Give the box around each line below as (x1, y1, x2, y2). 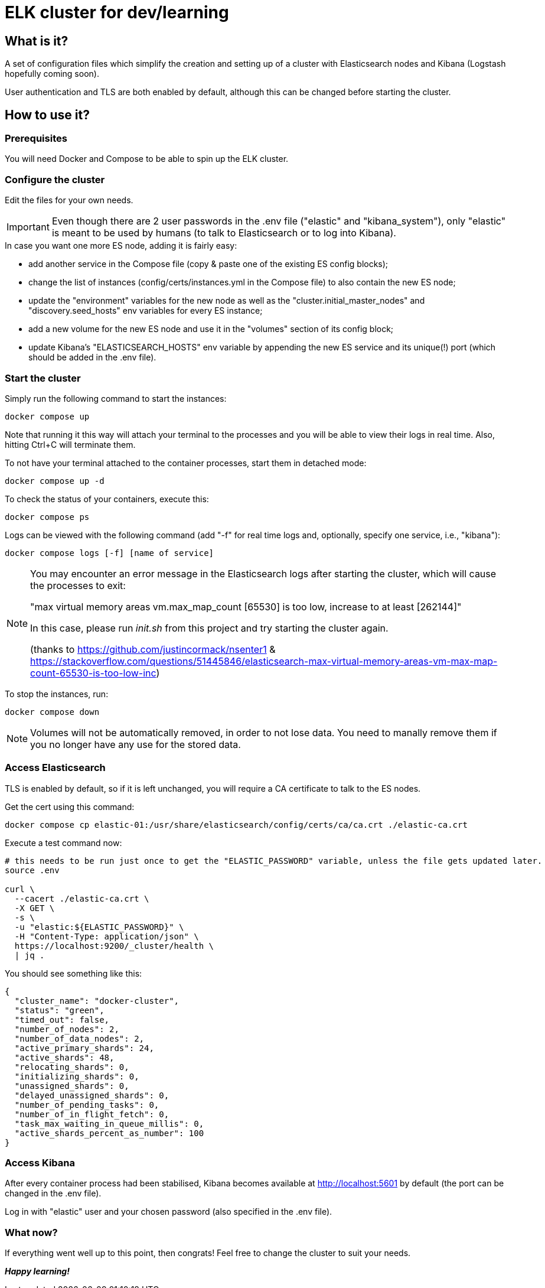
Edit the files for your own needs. (5, 195, 133, 206)
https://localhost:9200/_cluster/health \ (14, 941, 214, 951)
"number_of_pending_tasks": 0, (14, 1100, 159, 1110)
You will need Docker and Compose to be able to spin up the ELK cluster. (5, 154, 289, 164)
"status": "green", (14, 1005, 105, 1015)
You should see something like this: (5, 968, 142, 978)
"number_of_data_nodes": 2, (14, 1033, 145, 1043)
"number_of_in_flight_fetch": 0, (14, 1109, 169, 1119)
